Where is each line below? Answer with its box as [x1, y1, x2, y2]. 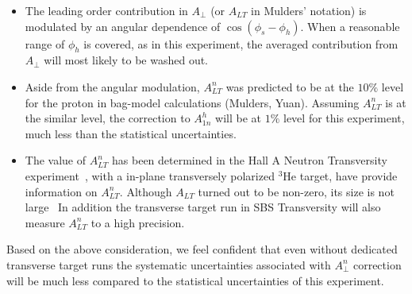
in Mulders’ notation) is [251, 2, 367, 18]
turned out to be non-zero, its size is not [198, 183, 395, 199]
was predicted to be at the [225, 78, 354, 95]
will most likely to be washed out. [44, 52, 209, 68]
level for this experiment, [283, 110, 405, 126]
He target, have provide [283, 167, 398, 184]
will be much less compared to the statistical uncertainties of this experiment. [6, 272, 384, 288]
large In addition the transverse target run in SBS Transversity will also [25, 199, 381, 215]
